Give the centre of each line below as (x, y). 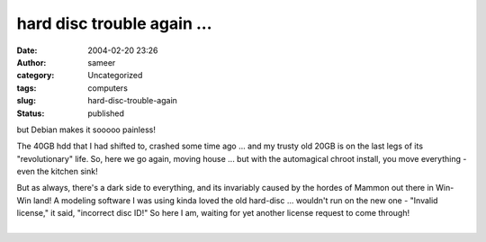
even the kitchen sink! (57, 172)
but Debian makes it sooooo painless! (86, 130)
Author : (31, 62)
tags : (27, 88)
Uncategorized (115, 76)
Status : (31, 113)
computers (108, 88)
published (106, 113)
